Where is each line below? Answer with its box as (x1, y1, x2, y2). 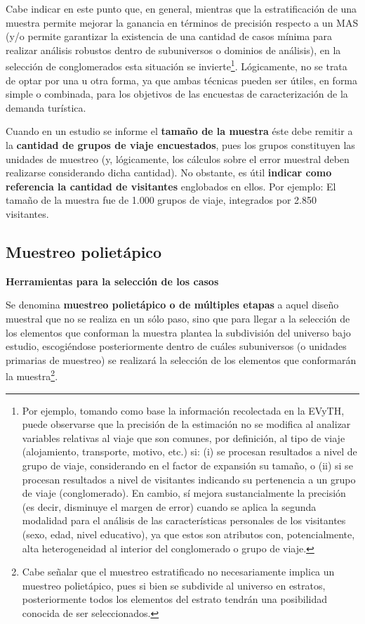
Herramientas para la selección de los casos (6, 273, 219, 288)
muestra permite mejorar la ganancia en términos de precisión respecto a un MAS (6, 15, 359, 30)
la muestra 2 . (6, 367, 58, 383)
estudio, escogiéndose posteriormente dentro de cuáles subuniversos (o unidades (6, 339, 347, 353)
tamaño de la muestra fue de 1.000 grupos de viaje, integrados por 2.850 (6, 193, 317, 207)
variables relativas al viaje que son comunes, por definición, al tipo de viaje (22, 430, 345, 445)
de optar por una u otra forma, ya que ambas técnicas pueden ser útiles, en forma (6, 72, 358, 87)
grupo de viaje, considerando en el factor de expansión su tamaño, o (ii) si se (22, 457, 353, 472)
